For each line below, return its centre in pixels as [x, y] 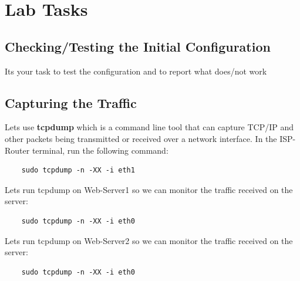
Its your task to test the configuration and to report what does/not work [136, 71]
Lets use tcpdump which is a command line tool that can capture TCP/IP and [149, 127]
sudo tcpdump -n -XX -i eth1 [78, 170]
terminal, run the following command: [100, 150]
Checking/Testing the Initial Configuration [138, 46]
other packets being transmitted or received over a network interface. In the [141, 138]
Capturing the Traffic [71, 102]
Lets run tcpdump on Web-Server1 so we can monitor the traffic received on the [149, 189]
